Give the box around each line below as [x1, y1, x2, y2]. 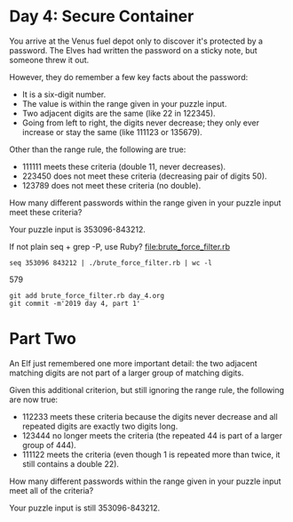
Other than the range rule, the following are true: [9, 144, 186, 155]
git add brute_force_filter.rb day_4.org [9, 291, 165, 300]
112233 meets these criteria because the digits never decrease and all [21, 411, 278, 422]
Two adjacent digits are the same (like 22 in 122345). [21, 108, 216, 118]
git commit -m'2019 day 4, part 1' [9, 299, 141, 308]
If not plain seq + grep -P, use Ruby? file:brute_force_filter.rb [9, 241, 231, 252]
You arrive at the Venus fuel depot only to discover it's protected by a [9, 36, 264, 46]
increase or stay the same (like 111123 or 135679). [21, 126, 202, 137]
